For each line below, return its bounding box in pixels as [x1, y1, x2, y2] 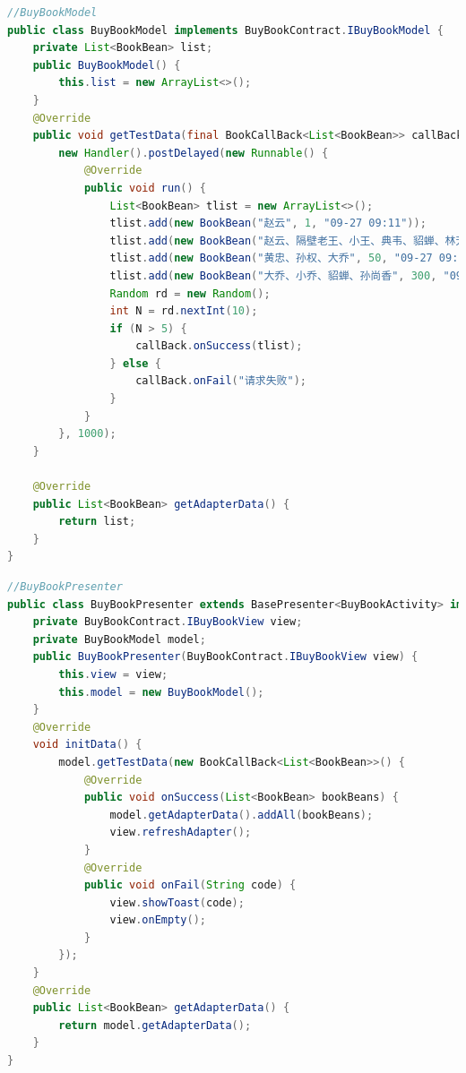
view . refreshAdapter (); [109, 826, 252, 839]
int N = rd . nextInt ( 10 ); [109, 305, 258, 318]
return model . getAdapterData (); [58, 1018, 252, 1032]
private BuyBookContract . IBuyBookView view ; [32, 615, 303, 629]
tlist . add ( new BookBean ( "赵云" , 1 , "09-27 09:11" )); [109, 217, 427, 230]
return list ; [58, 515, 136, 528]
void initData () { [32, 738, 142, 751]
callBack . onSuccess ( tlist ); [135, 339, 303, 353]
